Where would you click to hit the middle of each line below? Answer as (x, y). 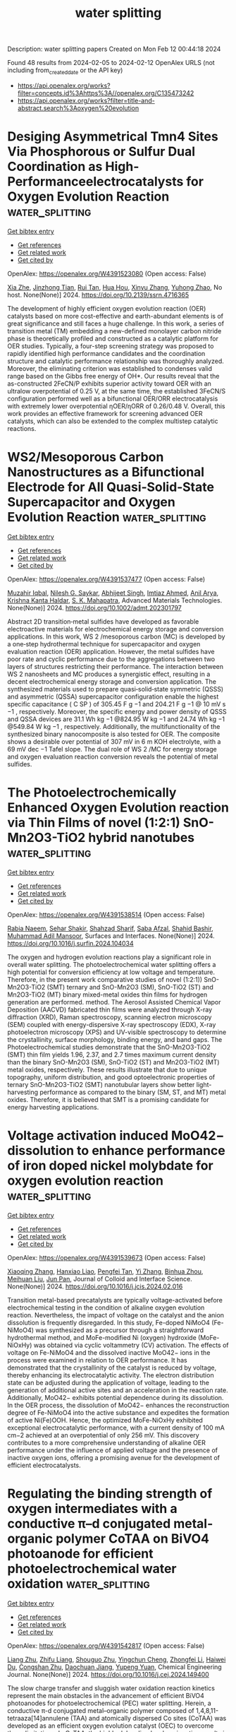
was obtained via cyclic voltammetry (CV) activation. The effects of (131, 1345)
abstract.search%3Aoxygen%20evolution (78, 108)
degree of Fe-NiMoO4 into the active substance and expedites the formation (118, 1412)
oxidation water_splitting (79, 1583)
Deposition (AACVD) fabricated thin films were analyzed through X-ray (110, 1009)
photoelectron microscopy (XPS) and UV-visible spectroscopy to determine (117, 1032)
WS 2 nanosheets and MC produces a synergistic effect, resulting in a (109, 674)
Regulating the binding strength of (110, 1494)
